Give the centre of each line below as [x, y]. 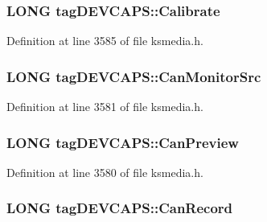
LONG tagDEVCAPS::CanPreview [123, 142]
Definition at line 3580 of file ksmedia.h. [105, 172]
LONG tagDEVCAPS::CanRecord [120, 208]
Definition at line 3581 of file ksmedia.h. [105, 107]
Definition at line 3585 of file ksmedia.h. [105, 41]
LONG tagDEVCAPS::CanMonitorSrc [134, 76]
